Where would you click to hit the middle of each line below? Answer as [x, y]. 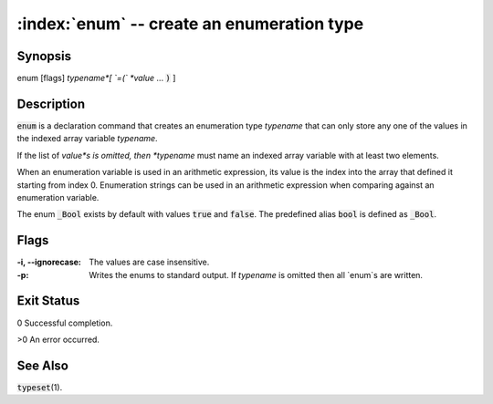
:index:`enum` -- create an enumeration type [190, 24]
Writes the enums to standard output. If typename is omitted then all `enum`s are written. [256, 275]
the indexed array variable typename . [88, 139]
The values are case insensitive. [149, 262]
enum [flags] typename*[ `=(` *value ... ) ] [96, 78]
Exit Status [48, 301]
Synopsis [44, 56]
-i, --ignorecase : [49, 262]
